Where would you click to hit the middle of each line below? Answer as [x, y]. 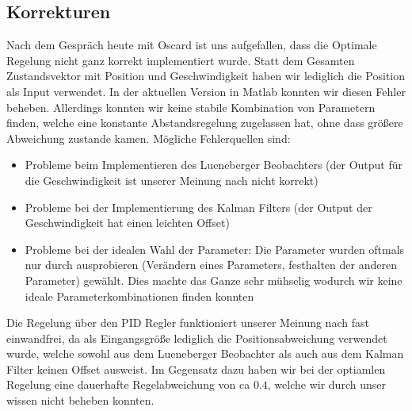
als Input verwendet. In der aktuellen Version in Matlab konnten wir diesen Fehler [206, 91]
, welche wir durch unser [326, 384]
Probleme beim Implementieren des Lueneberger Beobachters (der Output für [214, 165]
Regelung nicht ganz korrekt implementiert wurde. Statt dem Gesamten [181, 60]
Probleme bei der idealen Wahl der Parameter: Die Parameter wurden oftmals [215, 249]
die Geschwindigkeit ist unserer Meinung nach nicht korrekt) [172, 180]
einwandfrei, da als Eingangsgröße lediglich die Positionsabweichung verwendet [197, 338]
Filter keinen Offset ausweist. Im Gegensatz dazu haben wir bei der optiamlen [196, 369]
